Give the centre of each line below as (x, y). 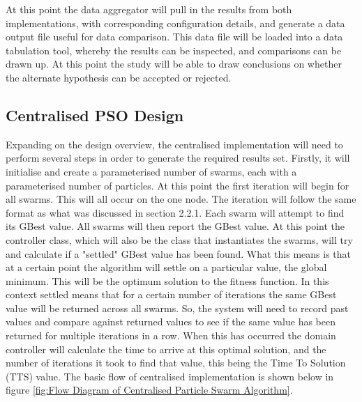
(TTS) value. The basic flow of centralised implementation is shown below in (170, 376)
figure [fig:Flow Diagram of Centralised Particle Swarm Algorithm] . (149, 390)
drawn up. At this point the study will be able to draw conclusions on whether (174, 64)
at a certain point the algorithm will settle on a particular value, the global (166, 267)
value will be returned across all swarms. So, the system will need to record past (177, 308)
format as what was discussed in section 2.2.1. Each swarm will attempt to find (175, 212)
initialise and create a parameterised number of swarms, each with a (151, 171)
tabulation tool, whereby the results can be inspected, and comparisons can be (174, 50)
